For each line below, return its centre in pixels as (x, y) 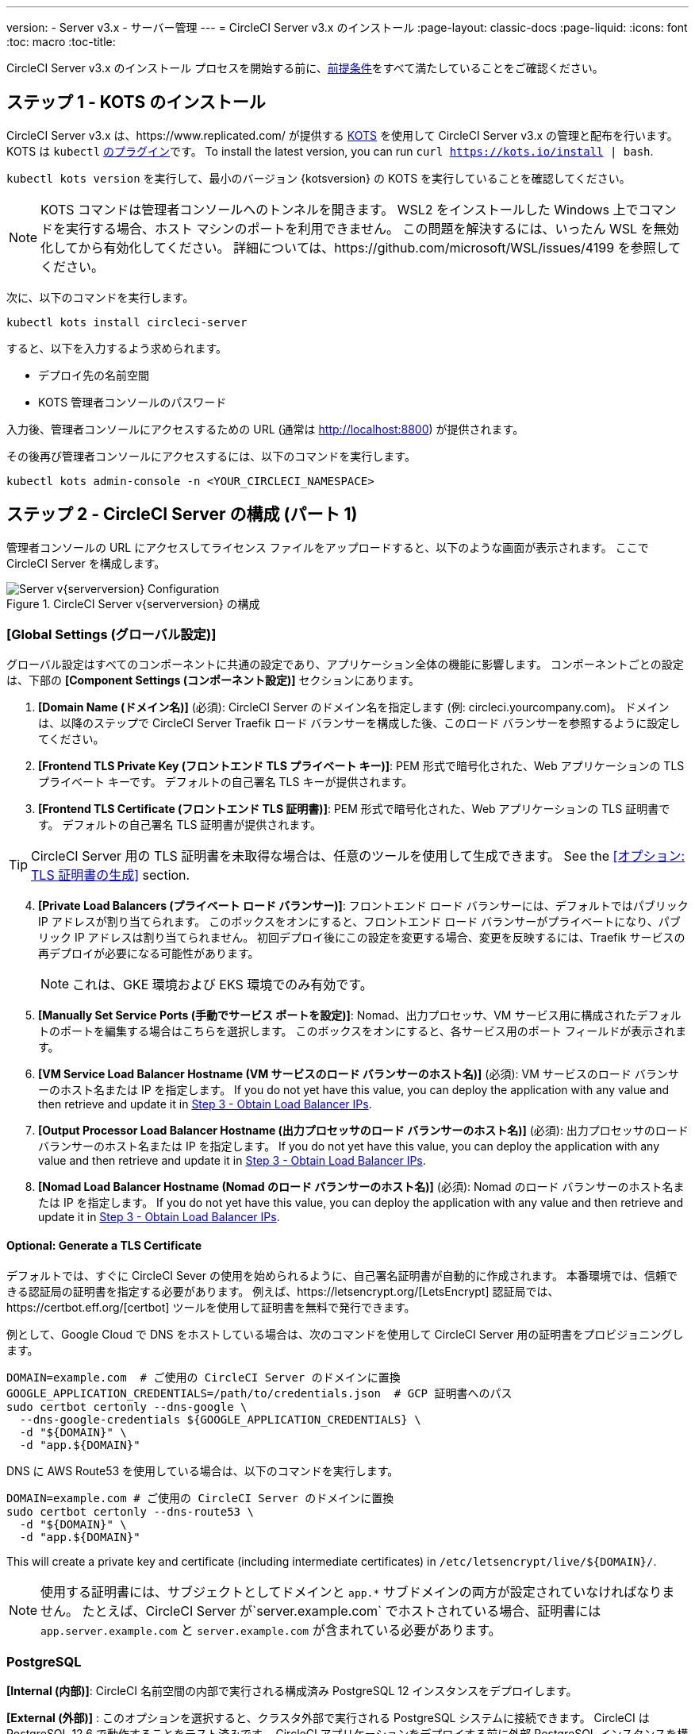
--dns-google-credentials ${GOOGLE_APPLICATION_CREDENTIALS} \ (220, 1419)
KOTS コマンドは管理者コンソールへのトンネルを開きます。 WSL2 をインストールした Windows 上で (340, 209)
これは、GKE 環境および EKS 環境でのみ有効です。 (223, 985)
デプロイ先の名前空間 (94, 375)
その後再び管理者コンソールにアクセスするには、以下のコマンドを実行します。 (211, 456)
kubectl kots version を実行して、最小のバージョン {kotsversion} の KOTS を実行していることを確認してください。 (319, 178)
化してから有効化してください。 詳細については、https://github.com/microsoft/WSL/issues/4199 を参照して (361, 247)
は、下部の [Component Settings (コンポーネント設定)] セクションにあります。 (213, 680)
